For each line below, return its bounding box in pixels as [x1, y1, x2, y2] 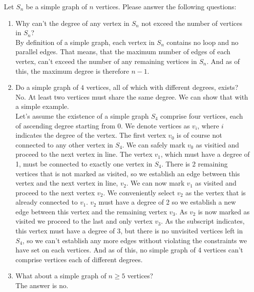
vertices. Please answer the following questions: [96, 1, 236, 11]
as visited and [195, 178, 237, 188]
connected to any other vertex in [15, 139, 113, 149]
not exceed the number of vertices [141, 18, 243, 28]
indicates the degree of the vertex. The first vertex [15, 130, 166, 140]
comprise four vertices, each [160, 110, 243, 121]
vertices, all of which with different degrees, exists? [86, 82, 238, 92]
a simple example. [15, 101, 69, 111]
